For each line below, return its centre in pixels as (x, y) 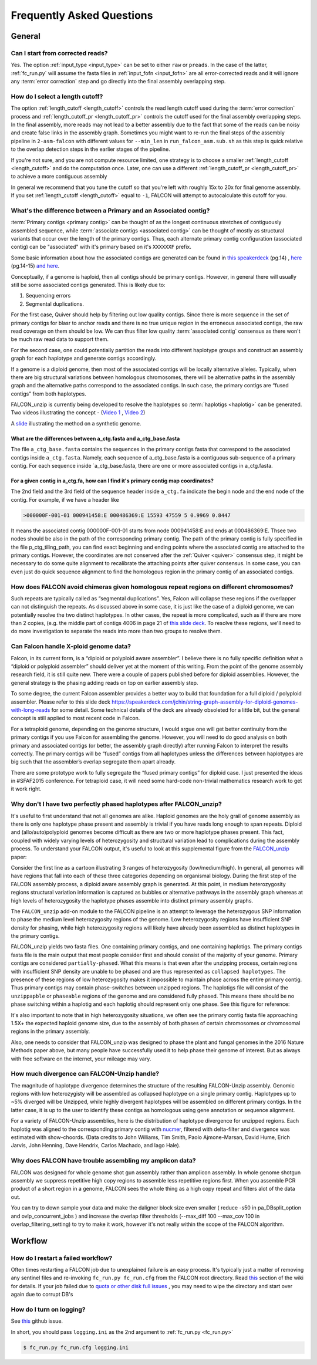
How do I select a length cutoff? (57, 96)
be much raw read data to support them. (60, 339)
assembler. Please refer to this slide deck (61, 702)
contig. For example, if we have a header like (65, 499)
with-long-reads (31, 709)
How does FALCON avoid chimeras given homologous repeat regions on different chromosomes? (152, 587)
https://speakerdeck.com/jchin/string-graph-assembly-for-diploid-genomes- (205, 702)
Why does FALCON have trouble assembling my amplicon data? (103, 1161)
